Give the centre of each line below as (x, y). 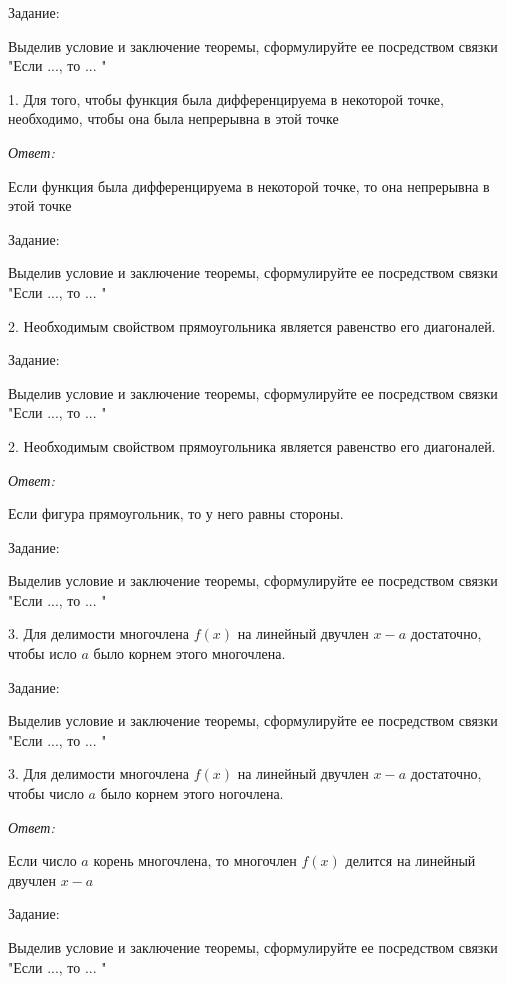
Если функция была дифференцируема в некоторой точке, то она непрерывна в (249, 185)
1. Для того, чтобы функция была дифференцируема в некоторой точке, (226, 98)
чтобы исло (42, 653)
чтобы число (46, 793)
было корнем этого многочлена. (189, 653)
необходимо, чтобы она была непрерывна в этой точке (173, 118)
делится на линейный (410, 860)
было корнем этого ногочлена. (192, 793)
